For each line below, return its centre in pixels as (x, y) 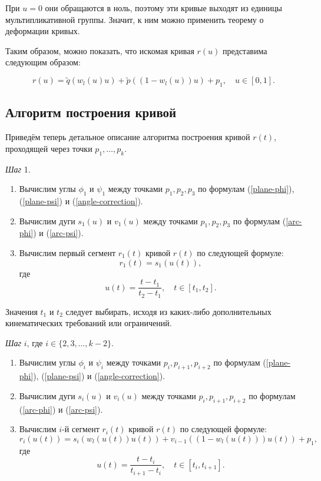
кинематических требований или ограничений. (89, 323)
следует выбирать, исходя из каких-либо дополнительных (168, 311)
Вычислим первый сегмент (67, 252)
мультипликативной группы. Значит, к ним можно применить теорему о (135, 19)
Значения (21, 311)
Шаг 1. (18, 169)
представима (245, 50)
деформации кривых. (43, 31)
